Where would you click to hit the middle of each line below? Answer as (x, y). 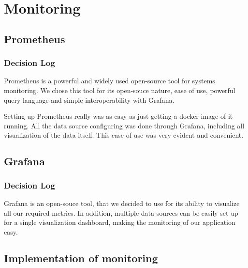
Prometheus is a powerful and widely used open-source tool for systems (109, 81)
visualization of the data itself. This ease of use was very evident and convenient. (124, 135)
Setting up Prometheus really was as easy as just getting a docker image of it (118, 116)
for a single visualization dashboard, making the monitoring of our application (120, 222)
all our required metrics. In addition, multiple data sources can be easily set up (121, 213)
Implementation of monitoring (81, 258)
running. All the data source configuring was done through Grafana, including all (124, 125)
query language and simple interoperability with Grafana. (89, 100)
